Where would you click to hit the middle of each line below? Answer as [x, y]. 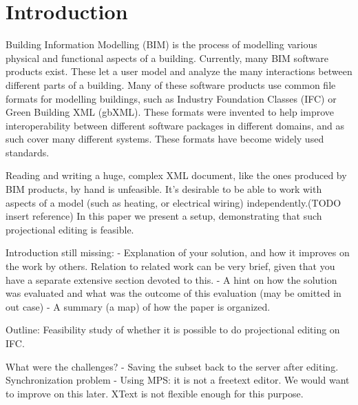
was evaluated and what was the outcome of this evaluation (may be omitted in [173, 293]
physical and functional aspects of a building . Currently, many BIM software [167, 58]
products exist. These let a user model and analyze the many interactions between [179, 71]
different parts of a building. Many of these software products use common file [171, 84]
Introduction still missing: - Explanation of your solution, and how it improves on [178, 252]
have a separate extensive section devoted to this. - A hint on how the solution [171, 279]
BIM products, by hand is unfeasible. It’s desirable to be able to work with [164, 189]
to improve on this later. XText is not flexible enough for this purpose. [155, 393]
